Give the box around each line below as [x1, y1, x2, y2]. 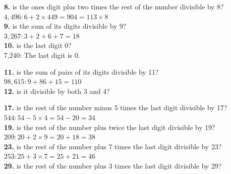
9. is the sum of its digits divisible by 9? [4, 21, 126, 31]
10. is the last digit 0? [4, 40, 72, 50]
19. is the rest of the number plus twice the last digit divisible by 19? [4, 122, 215, 132]
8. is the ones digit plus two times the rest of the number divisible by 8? [4, 1, 224, 11]
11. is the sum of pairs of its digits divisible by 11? [4, 66, 159, 77]
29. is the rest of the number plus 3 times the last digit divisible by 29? [4, 160, 222, 171]
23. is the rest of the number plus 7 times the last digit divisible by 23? [4, 141, 222, 151]
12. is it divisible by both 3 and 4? [4, 86, 110, 96]
